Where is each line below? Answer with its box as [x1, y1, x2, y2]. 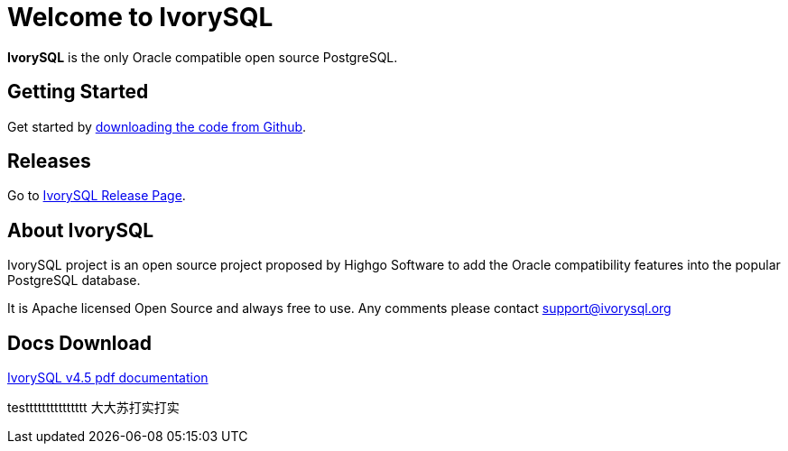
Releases [7, 150, 91, 173]
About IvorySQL [7, 218, 154, 242]
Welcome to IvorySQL [7, 2, 273, 32]
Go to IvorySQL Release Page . [7, 188, 186, 204]
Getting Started [7, 80, 149, 104]
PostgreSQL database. [7, 272, 141, 289]
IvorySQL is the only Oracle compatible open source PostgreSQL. [7, 49, 398, 65]
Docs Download [7, 331, 153, 354]
